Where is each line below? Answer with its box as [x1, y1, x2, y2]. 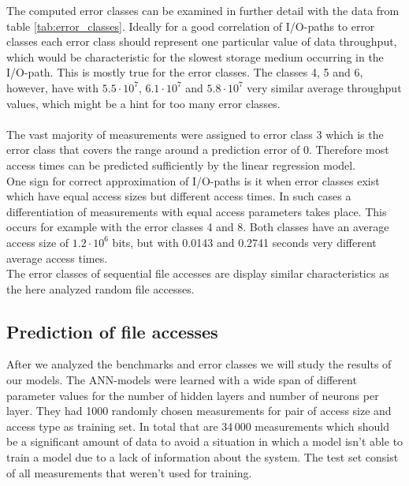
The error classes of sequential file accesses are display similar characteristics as [6, 265, 389, 282]
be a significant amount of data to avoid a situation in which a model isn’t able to [6, 433, 403, 450]
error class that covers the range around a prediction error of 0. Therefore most [6, 141, 389, 158]
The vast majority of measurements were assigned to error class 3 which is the [6, 125, 384, 142]
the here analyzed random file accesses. [6, 280, 195, 297]
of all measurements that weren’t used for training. [6, 464, 252, 480]
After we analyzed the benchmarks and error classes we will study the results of [6, 356, 392, 372]
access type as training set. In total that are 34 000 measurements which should [6, 417, 389, 434]
